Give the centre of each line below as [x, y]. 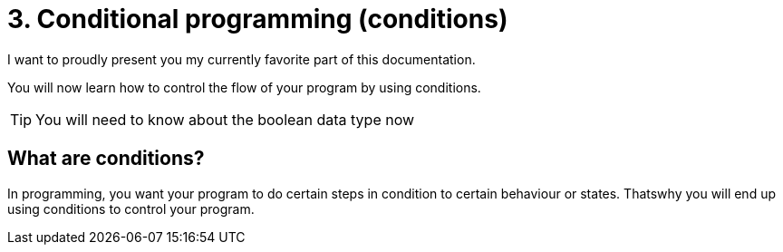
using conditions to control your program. [131, 208]
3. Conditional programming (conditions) [258, 19]
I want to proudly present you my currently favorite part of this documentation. [242, 59]
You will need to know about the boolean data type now [225, 119]
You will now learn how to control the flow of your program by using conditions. [244, 87]
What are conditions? [106, 159]
